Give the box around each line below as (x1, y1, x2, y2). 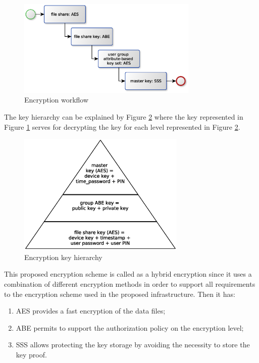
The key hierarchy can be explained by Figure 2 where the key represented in (4, 112, 243, 122)
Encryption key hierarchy (24, 251, 102, 262)
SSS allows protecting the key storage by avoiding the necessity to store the (16, 339, 250, 350)
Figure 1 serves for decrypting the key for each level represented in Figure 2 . (4, 121, 240, 132)
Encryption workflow (24, 94, 89, 105)
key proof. (16, 349, 47, 359)
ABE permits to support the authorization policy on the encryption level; (16, 322, 244, 333)
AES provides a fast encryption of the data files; (16, 305, 166, 316)
